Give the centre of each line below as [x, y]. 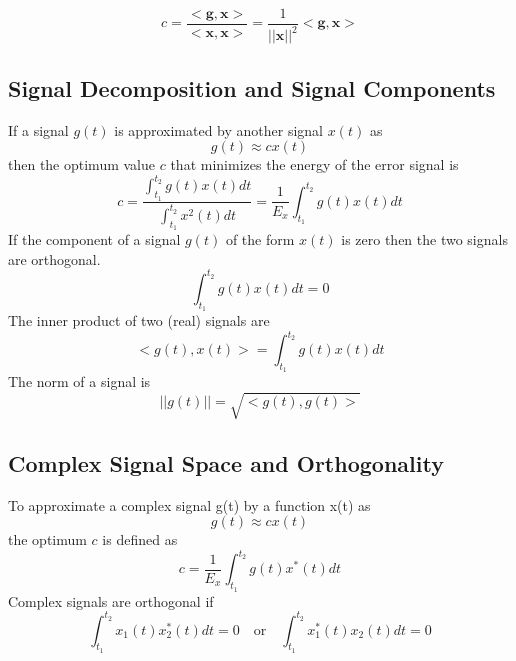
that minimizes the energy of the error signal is [314, 164]
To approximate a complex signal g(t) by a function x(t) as [189, 504]
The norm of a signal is [79, 381]
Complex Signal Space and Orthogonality [226, 462]
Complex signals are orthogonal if [111, 600]
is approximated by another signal [218, 129]
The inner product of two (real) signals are [139, 319]
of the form [260, 239]
